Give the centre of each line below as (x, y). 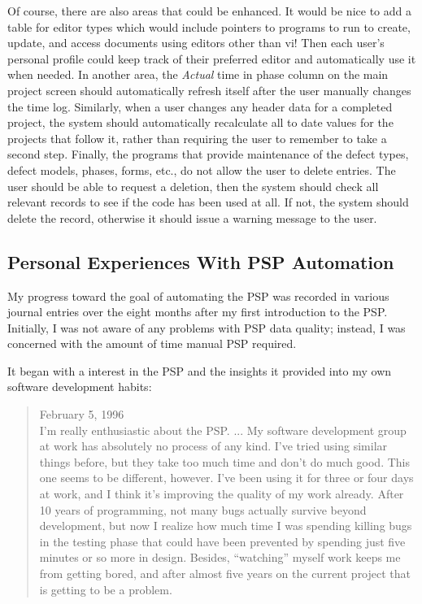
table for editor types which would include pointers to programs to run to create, (209, 26)
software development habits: (80, 387)
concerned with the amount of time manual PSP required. (152, 343)
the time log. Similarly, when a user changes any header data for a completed (200, 106)
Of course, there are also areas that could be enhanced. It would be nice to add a (209, 11)
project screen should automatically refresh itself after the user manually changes (209, 90)
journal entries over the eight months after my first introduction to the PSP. (198, 312)
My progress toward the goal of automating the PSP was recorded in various (198, 295)
